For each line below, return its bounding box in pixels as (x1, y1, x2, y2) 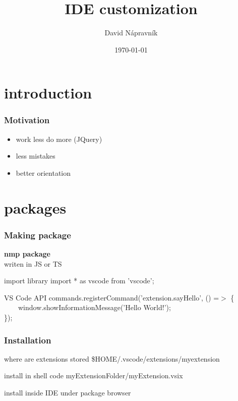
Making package (4, 228, 71, 241)
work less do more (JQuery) (16, 133, 102, 144)
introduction (4, 82, 92, 103)
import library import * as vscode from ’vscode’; (4, 275, 154, 286)
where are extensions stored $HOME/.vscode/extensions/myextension (4, 353, 220, 364)
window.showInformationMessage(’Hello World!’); (18, 302, 171, 313)
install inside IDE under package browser (4, 387, 131, 398)
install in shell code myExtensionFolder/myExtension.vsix (4, 370, 183, 381)
